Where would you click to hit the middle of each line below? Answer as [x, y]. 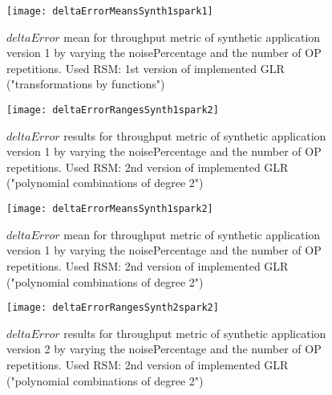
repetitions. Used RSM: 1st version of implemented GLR [146, 68]
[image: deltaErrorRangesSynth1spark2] [113, 110]
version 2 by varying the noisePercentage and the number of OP [164, 349]
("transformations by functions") [86, 84]
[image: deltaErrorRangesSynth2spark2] [113, 308]
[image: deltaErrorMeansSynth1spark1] [110, 11]
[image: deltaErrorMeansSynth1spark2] [110, 209]
